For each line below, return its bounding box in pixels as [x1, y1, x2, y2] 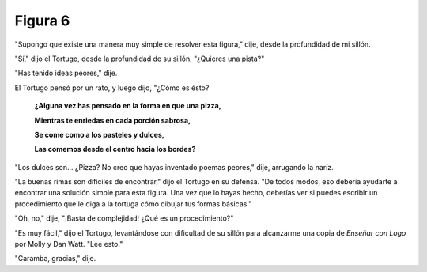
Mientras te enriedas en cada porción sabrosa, [34, 115, 191, 125]
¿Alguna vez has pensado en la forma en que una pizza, [34, 101, 221, 111]
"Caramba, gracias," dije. [14, 254, 96, 263]
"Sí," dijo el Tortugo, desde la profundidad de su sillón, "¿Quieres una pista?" [14, 54, 265, 63]
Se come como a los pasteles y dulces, [34, 130, 165, 139]
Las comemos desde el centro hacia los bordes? [34, 145, 196, 154]
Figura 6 [14, 12, 70, 29]
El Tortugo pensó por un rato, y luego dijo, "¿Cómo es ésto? [14, 83, 210, 93]
